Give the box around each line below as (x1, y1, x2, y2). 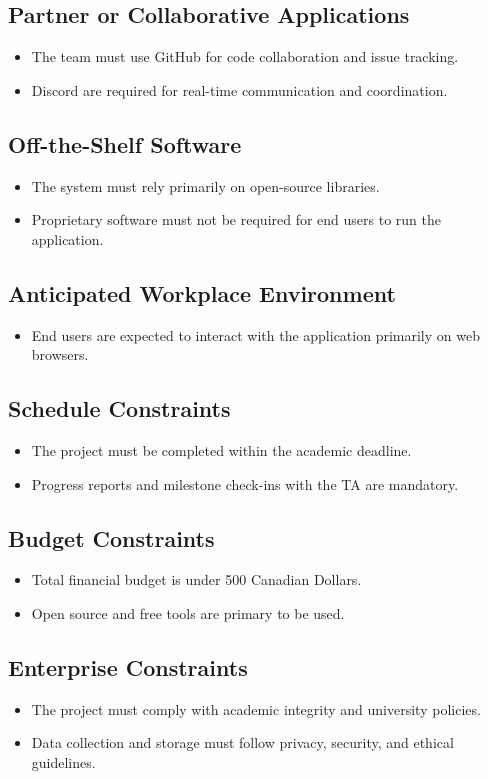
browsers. (31, 344, 89, 365)
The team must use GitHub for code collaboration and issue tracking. (31, 46, 459, 67)
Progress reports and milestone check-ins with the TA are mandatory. (31, 473, 459, 494)
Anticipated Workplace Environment (8, 277, 396, 308)
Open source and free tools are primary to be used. (31, 602, 345, 623)
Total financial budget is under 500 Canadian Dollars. (31, 569, 362, 590)
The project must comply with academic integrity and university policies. (31, 698, 481, 719)
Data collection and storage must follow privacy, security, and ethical (31, 732, 454, 753)
